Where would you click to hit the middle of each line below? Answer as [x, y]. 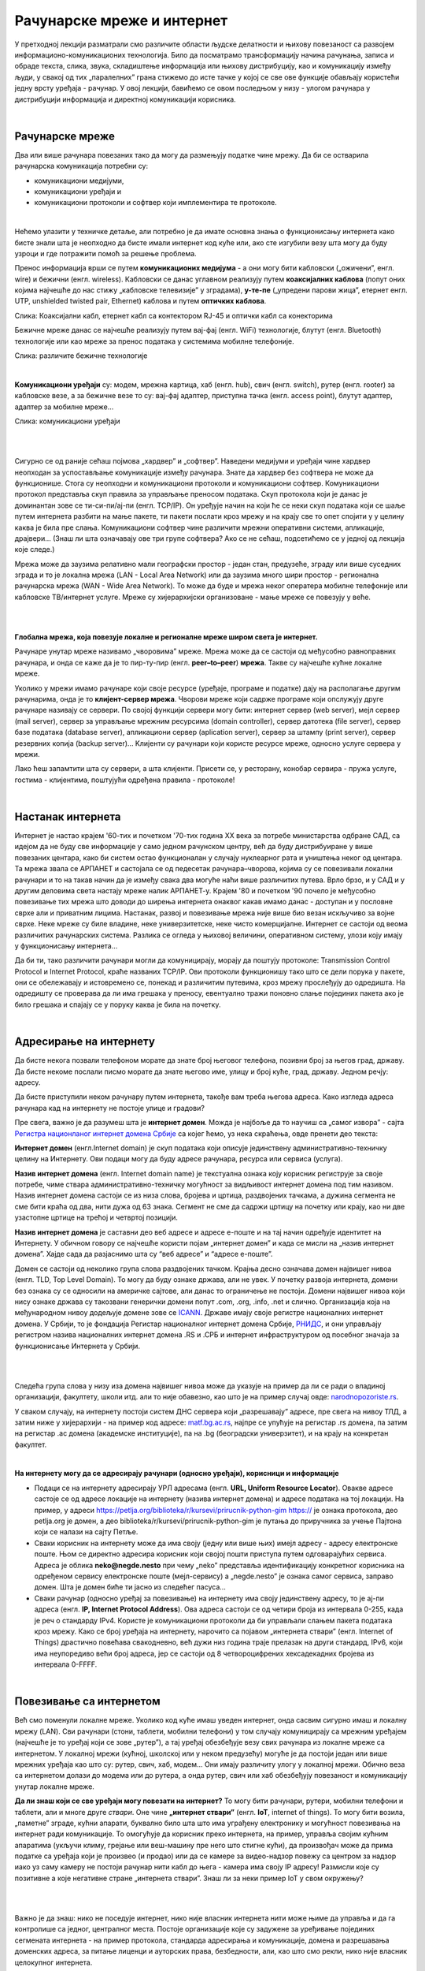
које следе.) [35, 550]
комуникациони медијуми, [79, 181]
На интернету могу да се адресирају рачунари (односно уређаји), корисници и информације [177, 1474]
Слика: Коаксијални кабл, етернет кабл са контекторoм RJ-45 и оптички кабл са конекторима [174, 315]
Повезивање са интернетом [87, 1702]
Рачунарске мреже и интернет [121, 20]
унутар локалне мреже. [54, 1787]
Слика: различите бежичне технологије [81, 356]
